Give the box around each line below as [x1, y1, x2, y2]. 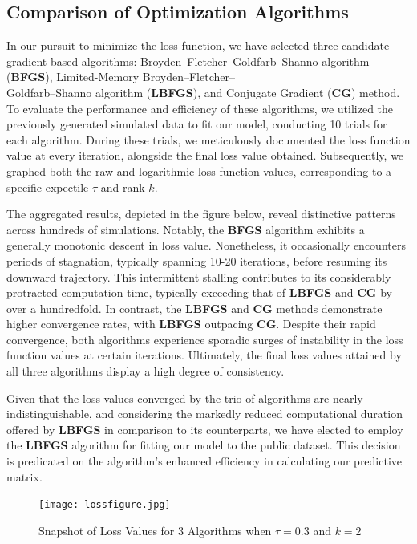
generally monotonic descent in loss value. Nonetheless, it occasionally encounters [6, 237, 406, 254]
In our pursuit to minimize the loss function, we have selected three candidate [6, 37, 390, 54]
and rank [100, 178, 145, 195]
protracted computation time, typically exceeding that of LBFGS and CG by [6, 284, 392, 301]
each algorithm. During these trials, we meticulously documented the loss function [6, 131, 411, 148]
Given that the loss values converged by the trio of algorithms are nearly [6, 389, 363, 406]
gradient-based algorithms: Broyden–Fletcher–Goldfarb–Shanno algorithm [6, 52, 370, 69]
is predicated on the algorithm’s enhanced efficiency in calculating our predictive [6, 453, 403, 469]
